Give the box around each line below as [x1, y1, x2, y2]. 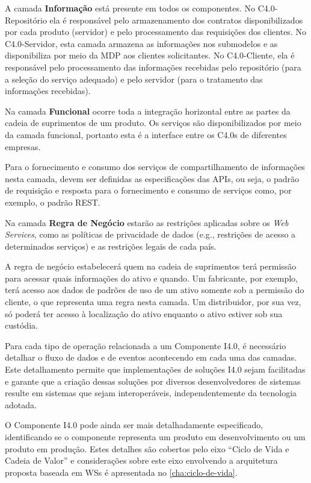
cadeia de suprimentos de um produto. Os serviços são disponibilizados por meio [5, 116, 301, 129]
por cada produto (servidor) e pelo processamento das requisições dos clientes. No [5, 25, 306, 38]
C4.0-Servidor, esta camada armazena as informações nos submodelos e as [5, 37, 278, 49]
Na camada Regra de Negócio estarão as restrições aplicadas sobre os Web [5, 216, 289, 229]
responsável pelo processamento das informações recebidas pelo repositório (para [5, 60, 301, 73]
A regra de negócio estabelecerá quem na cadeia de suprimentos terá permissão [5, 260, 297, 273]
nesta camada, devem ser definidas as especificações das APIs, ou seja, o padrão [5, 172, 299, 185]
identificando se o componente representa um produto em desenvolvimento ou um [5, 431, 306, 443]
